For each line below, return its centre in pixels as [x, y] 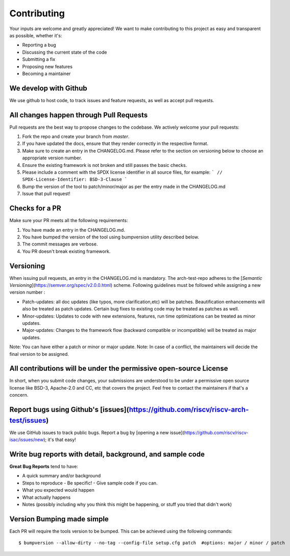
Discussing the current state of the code [65, 52]
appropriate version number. [52, 158]
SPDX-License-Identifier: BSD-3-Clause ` [75, 179]
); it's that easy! [60, 440]
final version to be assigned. [39, 354]
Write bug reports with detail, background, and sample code [107, 454]
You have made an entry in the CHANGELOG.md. [74, 230]
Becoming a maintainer [46, 74]
